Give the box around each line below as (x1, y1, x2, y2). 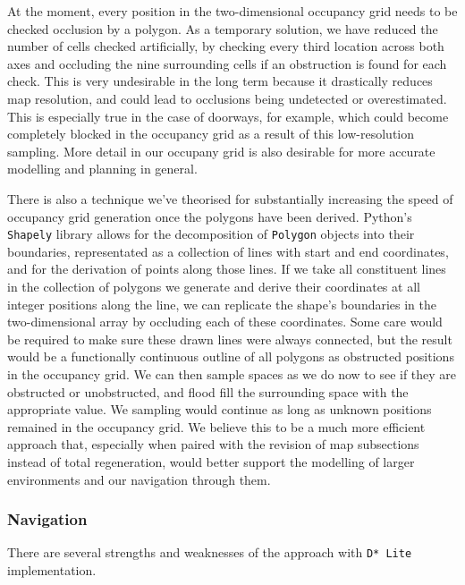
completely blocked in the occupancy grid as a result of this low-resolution (7, 124, 415, 143)
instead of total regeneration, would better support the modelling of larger (7, 452, 415, 471)
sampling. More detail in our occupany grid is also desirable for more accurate (7, 141, 435, 160)
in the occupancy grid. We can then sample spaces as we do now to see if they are (7, 364, 457, 383)
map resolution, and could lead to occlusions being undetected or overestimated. (7, 89, 447, 107)
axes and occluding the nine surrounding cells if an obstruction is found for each (7, 54, 447, 72)
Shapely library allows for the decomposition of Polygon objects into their (7, 225, 415, 243)
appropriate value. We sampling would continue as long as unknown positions (7, 400, 432, 419)
